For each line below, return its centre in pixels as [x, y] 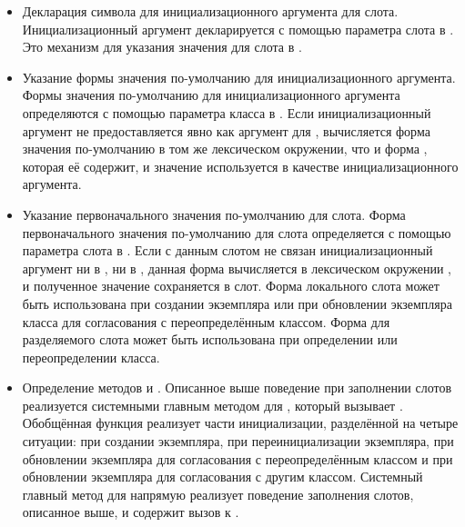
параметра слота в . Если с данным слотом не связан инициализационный [227, 250]
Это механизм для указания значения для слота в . [162, 47]
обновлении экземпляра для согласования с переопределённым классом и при [238, 458]
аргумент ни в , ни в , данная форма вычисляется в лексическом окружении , [237, 268]
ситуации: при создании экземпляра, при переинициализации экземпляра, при [238, 441]
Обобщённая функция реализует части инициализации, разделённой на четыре [240, 423]
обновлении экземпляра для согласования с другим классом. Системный [222, 477]
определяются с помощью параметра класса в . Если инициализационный [227, 112]
